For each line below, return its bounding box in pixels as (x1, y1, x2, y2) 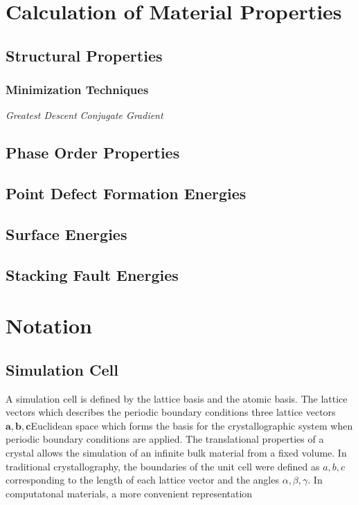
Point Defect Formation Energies (6, 183, 247, 204)
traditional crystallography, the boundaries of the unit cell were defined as (6, 459, 320, 473)
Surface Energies (6, 223, 127, 244)
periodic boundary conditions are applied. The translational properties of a (6, 432, 324, 446)
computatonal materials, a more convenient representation (6, 486, 253, 500)
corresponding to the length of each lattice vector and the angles (6, 472, 279, 487)
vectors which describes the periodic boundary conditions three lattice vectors (6, 405, 336, 419)
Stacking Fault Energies (6, 264, 179, 285)
